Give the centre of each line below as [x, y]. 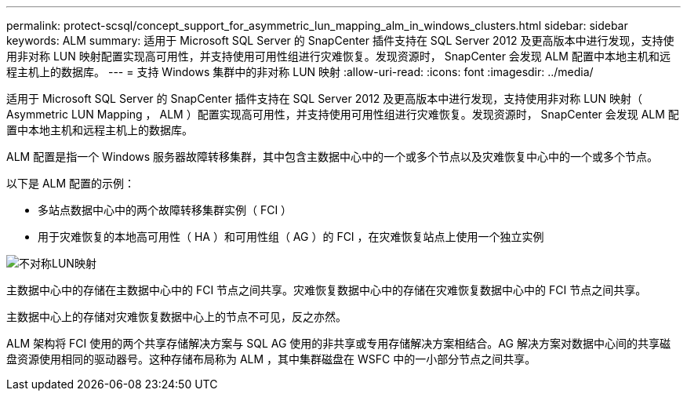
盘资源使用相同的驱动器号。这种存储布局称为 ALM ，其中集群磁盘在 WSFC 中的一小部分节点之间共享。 [271, 359]
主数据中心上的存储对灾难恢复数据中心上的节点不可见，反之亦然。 [176, 317]
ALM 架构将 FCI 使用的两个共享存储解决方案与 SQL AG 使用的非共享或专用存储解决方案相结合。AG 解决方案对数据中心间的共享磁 [338, 343]
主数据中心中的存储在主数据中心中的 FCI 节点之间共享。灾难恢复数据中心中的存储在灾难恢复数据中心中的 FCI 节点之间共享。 [327, 290]
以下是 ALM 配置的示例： [71, 183]
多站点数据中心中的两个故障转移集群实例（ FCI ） [165, 210]
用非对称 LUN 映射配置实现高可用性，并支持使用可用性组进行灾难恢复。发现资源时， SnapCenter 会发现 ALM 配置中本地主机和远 [338, 56]
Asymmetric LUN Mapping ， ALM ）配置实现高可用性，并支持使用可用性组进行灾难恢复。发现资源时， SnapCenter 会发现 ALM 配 [343, 114]
